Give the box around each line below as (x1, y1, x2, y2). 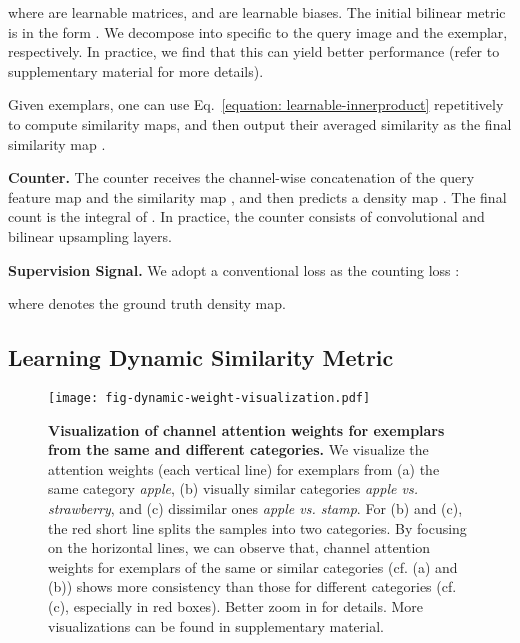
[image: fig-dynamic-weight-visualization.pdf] (48, 390, 371, 405)
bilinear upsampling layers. (8, 225, 172, 246)
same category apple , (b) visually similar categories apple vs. (48, 478, 418, 499)
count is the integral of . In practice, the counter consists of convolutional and (8, 206, 485, 227)
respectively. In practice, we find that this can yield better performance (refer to (8, 41, 500, 62)
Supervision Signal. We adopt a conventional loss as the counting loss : (8, 259, 460, 280)
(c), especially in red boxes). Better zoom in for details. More (48, 595, 424, 616)
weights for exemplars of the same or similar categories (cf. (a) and (48, 556, 458, 577)
